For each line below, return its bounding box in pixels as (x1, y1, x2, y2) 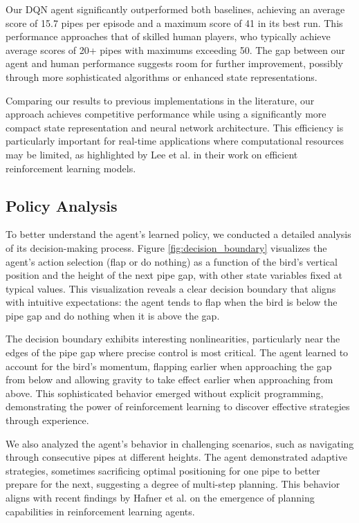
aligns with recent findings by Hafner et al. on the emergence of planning (6, 490, 315, 505)
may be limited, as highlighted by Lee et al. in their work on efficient (6, 147, 298, 161)
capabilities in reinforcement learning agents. (6, 504, 195, 518)
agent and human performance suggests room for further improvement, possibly (6, 56, 343, 71)
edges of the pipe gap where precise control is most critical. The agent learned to (6, 345, 349, 360)
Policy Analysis (6, 194, 118, 216)
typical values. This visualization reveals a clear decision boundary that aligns (6, 281, 336, 295)
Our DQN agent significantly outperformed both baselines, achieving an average (6, 2, 345, 16)
